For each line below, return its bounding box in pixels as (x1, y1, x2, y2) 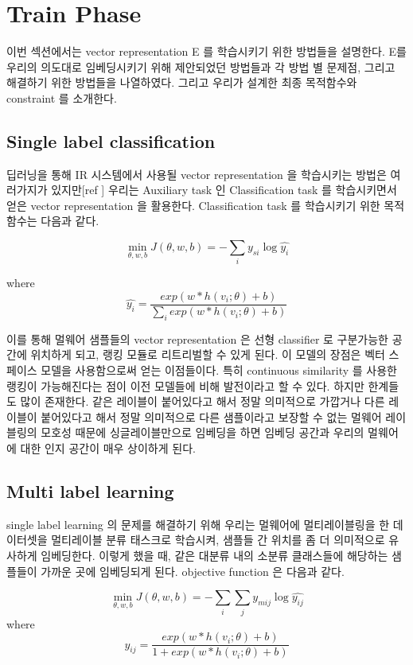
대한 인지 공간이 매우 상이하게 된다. (20, 440, 196, 457)
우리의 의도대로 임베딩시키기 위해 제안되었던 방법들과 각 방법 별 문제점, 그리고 (6, 58, 395, 75)
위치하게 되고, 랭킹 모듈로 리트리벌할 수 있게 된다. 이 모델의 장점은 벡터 (30, 346, 385, 363)
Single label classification (6, 128, 216, 153)
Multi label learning (6, 479, 174, 503)
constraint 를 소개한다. (6, 89, 117, 106)
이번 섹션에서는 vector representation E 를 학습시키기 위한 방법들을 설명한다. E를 (6, 43, 407, 60)
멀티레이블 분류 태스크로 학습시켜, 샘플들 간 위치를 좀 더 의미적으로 (51, 531, 385, 548)
